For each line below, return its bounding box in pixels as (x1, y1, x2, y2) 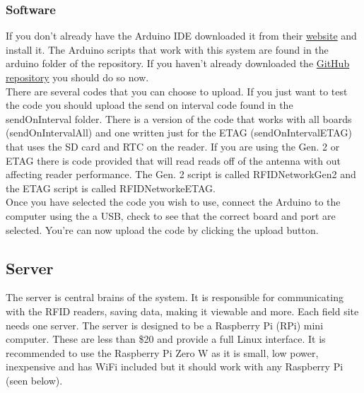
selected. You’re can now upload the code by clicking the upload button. (6, 222, 319, 237)
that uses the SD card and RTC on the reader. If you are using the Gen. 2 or (6, 139, 340, 153)
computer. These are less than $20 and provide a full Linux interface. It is (6, 332, 326, 346)
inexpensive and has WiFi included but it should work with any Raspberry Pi (6, 359, 344, 374)
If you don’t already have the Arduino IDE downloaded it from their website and (6, 28, 357, 43)
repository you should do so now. (6, 70, 149, 84)
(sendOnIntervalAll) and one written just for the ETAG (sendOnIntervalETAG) (6, 125, 352, 140)
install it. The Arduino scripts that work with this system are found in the (6, 42, 329, 57)
